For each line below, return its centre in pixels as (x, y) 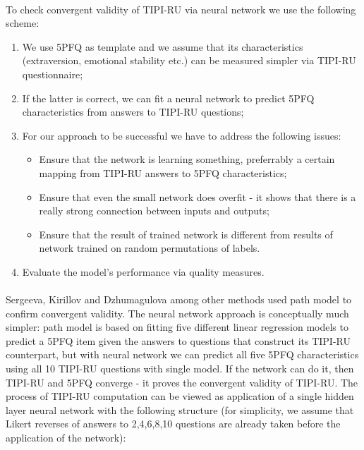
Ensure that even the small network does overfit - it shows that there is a (198, 196)
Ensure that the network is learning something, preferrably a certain (187, 159)
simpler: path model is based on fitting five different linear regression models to (177, 327)
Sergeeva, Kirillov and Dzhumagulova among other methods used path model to (179, 299)
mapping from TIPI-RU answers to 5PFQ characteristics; (163, 172)
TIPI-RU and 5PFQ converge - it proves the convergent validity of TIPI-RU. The (182, 382)
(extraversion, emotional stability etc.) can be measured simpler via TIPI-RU (189, 60)
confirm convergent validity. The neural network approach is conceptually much (177, 313)
